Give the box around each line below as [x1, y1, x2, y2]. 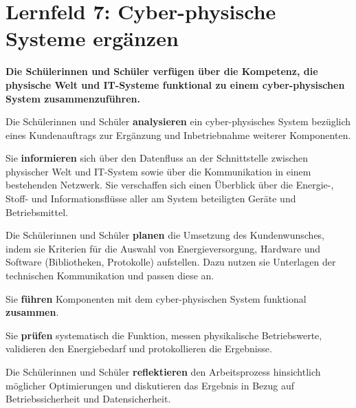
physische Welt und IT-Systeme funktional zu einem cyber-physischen [5, 77, 345, 92]
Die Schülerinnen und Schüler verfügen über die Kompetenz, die [5, 64, 318, 78]
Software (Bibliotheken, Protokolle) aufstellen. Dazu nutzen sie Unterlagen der [5, 255, 336, 269]
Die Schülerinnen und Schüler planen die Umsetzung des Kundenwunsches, [5, 228, 325, 242]
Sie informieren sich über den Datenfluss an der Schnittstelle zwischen [5, 151, 309, 165]
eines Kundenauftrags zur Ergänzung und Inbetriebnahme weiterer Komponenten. [5, 127, 351, 142]
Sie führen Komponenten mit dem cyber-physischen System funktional [5, 291, 307, 305]
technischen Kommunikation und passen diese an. [5, 268, 214, 283]
